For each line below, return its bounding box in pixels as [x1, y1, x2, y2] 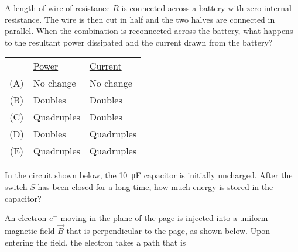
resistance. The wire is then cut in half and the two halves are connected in [5, 13, 275, 25]
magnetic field [5, 224, 55, 236]
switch [5, 180, 28, 192]
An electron [5, 212, 47, 224]
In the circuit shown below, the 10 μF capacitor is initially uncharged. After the [5, 169, 293, 181]
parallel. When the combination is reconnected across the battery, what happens [5, 25, 293, 37]
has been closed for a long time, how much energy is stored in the [37, 180, 273, 192]
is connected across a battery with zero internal [121, 2, 292, 13]
